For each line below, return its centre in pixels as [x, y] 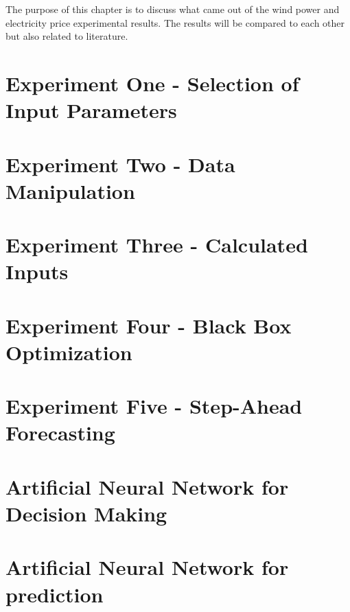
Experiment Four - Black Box [149, 325]
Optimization [69, 352]
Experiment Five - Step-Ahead [154, 406]
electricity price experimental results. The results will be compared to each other [175, 22]
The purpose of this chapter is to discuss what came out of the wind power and [173, 9]
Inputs [37, 271]
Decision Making [86, 513]
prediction [55, 594]
